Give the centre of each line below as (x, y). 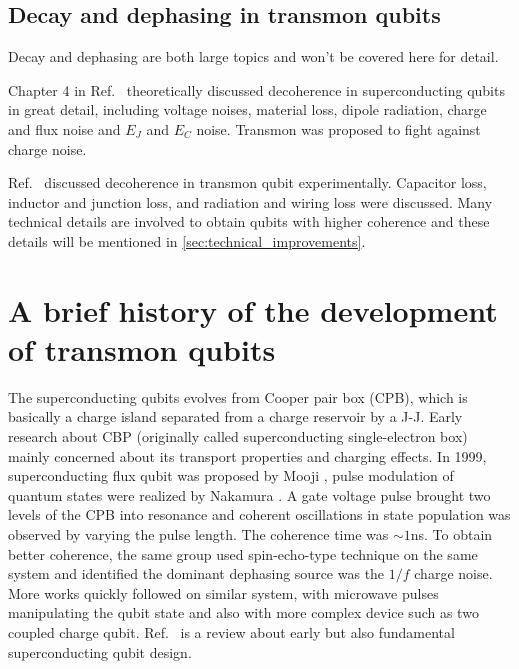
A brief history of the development (253, 309)
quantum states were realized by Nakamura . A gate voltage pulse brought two (249, 494)
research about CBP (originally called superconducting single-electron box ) (238, 436)
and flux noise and (64, 128)
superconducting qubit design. (100, 651)
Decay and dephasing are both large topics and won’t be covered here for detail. (253, 56)
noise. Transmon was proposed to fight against (338, 128)
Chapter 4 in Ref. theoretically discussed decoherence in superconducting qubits (256, 89)
